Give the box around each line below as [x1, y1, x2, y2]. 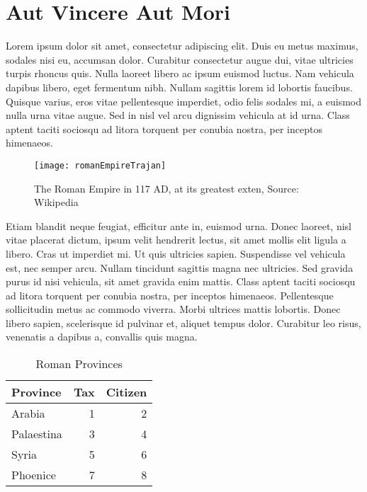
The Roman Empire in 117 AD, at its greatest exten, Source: [34, 181, 299, 195]
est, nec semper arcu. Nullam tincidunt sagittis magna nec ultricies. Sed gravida [6, 260, 354, 275]
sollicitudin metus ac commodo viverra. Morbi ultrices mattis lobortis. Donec [6, 302, 341, 316]
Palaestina [11, 425, 62, 442]
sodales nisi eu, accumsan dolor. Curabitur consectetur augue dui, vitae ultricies [6, 52, 354, 67]
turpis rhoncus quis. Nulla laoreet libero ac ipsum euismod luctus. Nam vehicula [6, 66, 354, 81]
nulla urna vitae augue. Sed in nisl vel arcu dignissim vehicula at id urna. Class [6, 108, 350, 122]
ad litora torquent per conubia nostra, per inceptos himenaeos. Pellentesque [6, 287, 334, 302]
